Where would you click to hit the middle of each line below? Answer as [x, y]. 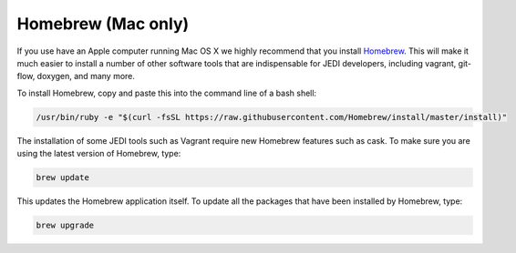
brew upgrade [65, 226]
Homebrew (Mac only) [103, 24]
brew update [63, 178]
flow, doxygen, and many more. [76, 76]
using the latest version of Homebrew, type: [99, 154]
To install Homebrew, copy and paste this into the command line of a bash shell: [167, 93]
